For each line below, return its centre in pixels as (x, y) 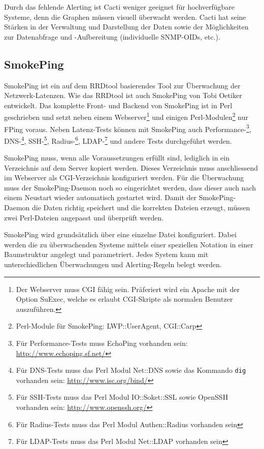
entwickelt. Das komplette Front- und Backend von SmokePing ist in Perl (118, 105)
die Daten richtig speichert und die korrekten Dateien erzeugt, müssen (141, 207)
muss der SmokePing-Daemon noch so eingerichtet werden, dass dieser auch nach (130, 187)
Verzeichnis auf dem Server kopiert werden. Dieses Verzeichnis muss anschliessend (131, 167)
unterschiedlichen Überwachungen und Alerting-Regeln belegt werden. (113, 264)
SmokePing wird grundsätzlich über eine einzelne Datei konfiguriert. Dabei (120, 234)
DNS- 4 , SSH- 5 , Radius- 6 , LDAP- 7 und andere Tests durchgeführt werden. (118, 140)
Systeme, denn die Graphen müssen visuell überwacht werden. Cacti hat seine (125, 17)
